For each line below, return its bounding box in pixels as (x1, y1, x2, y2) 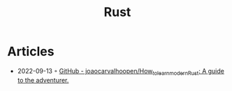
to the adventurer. (17, 76, 69, 84)
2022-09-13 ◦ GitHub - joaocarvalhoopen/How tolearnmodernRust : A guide (17, 66, 225, 77)
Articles (7, 43, 55, 59)
